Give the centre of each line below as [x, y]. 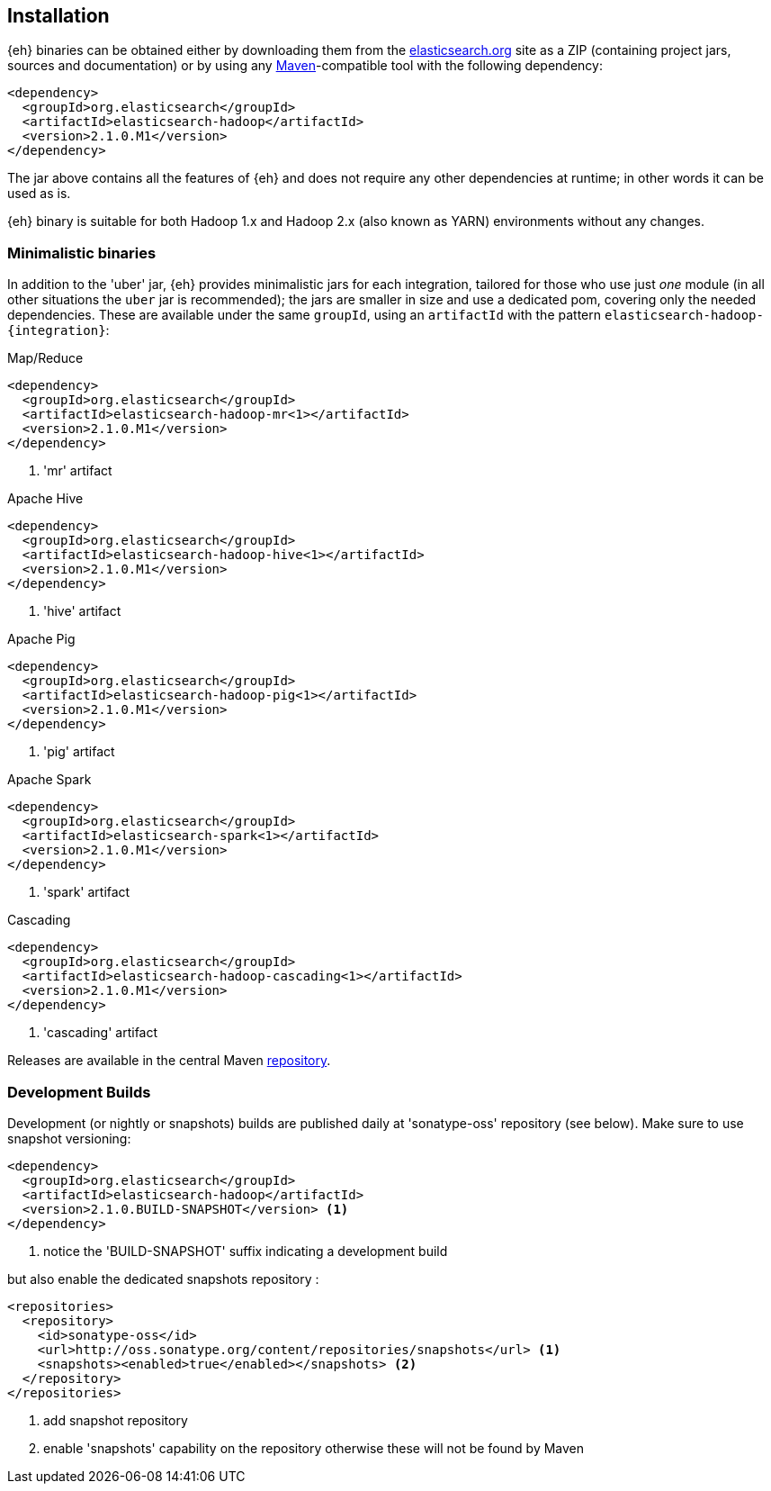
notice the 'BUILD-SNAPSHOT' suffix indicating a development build [246, 1251]
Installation [58, 16]
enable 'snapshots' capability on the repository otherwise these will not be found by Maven [314, 1448]
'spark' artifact [87, 892]
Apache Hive [45, 499]
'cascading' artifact [101, 1033]
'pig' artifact [79, 752]
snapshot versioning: [69, 1138]
